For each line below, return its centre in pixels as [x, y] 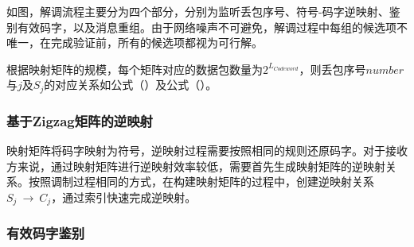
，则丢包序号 [332, 69]
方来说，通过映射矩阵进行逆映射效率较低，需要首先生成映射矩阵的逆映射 [196, 166]
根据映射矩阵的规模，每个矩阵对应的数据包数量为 [135, 69]
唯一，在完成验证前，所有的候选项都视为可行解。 [135, 42]
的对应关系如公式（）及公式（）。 [131, 85]
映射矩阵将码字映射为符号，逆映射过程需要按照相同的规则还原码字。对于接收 [207, 151]
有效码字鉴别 [46, 233]
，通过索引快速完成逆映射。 [124, 197]
